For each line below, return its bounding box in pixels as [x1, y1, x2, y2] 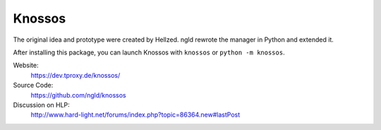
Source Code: [13, 81, 54, 90]
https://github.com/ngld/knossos [30, 90, 126, 99]
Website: [13, 61, 39, 70]
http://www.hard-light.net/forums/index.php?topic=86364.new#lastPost [30, 110, 241, 119]
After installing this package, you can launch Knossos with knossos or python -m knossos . [13, 48, 285, 57]
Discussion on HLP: [13, 100, 70, 109]
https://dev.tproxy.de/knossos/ [30, 71, 121, 79]
